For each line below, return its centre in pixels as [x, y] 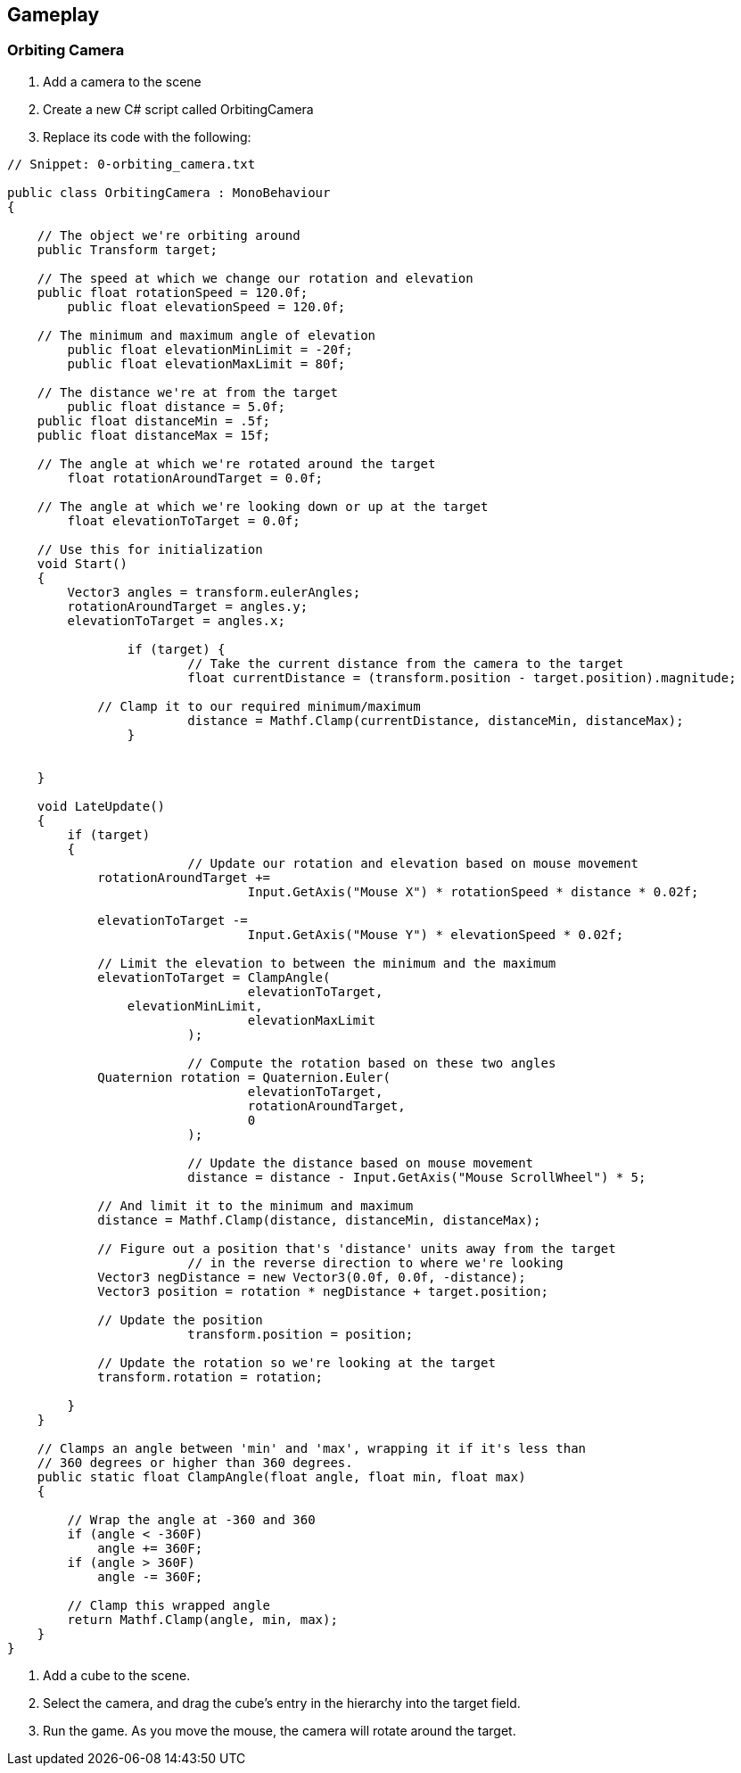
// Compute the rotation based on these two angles [372, 1063]
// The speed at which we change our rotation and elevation [255, 278]
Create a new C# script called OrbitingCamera [178, 109]
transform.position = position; [301, 1334]
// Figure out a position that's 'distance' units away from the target [357, 1248]
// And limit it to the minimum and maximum [255, 1205]
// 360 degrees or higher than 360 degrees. [195, 1462]
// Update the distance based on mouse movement [361, 1163]
